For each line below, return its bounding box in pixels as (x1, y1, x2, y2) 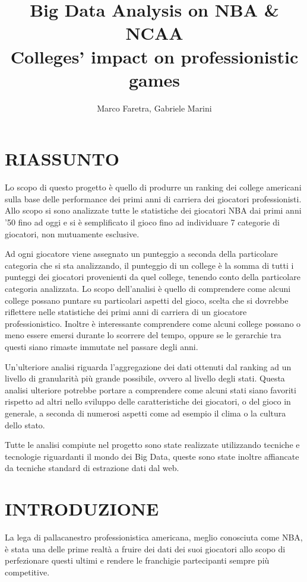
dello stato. (5, 418, 45, 431)
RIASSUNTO (5, 147, 120, 171)
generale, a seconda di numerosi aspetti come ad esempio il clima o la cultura (5, 406, 286, 419)
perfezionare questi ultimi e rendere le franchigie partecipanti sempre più (5, 554, 270, 567)
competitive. (5, 565, 50, 578)
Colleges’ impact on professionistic (10, 44, 299, 68)
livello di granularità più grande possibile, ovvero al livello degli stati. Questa (5, 372, 285, 384)
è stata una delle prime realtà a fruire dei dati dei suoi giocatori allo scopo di (5, 542, 286, 555)
